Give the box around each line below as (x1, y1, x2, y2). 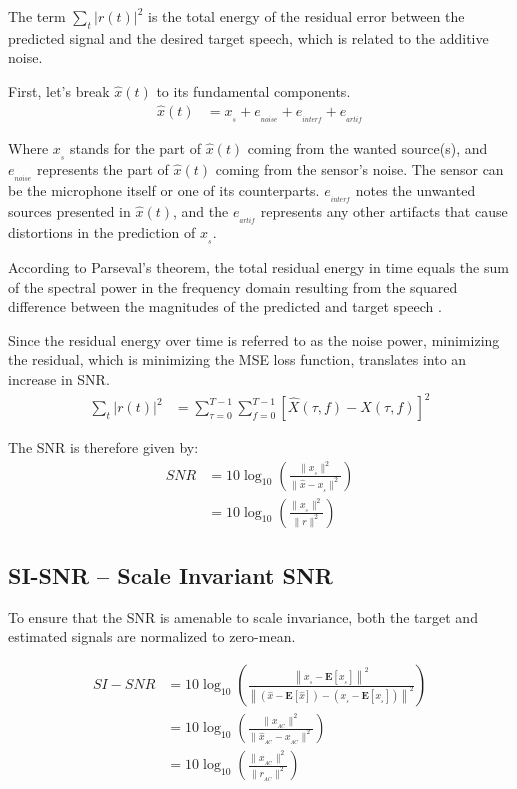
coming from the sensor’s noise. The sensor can (215, 158, 504, 179)
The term (8, 6, 66, 26)
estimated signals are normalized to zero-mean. (8, 626, 296, 647)
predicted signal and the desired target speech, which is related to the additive (8, 27, 489, 48)
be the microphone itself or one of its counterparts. (8, 179, 320, 200)
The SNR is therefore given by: (8, 437, 199, 458)
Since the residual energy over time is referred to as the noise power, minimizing (8, 329, 500, 350)
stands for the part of (70, 137, 201, 158)
